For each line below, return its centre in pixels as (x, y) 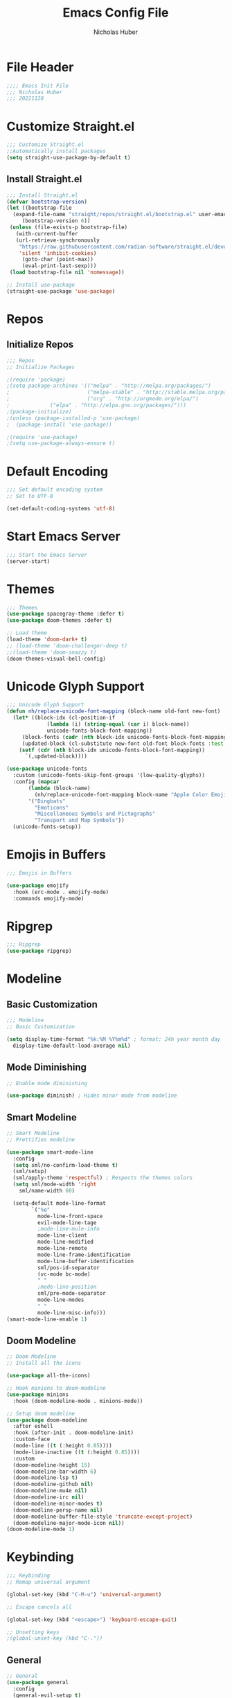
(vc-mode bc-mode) (64, 1274)
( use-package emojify (38, 885)
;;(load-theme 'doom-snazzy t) (52, 652)
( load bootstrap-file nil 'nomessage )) (67, 272)
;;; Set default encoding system (55, 490)
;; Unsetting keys (33, 1632)
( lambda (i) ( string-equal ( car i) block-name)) (118, 724)
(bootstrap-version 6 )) (56, 221)
